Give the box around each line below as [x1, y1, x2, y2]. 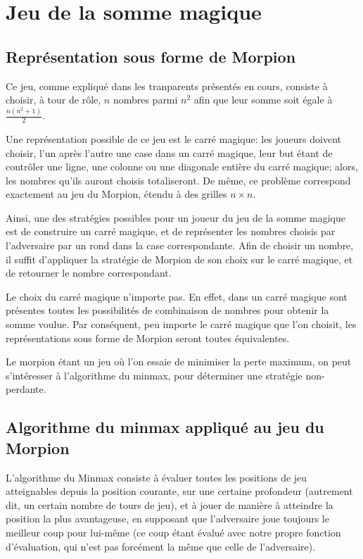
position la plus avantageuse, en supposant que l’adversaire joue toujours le [6, 511, 329, 526]
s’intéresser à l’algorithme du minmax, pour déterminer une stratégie [6, 368, 302, 382]
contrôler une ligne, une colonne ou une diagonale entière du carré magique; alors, [6, 159, 358, 174]
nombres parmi [113, 92, 178, 107]
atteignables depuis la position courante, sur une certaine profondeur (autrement [6, 484, 353, 498]
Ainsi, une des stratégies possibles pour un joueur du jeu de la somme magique [6, 210, 345, 225]
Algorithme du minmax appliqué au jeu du [6, 416, 324, 438]
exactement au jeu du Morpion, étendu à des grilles [6, 187, 227, 201]
